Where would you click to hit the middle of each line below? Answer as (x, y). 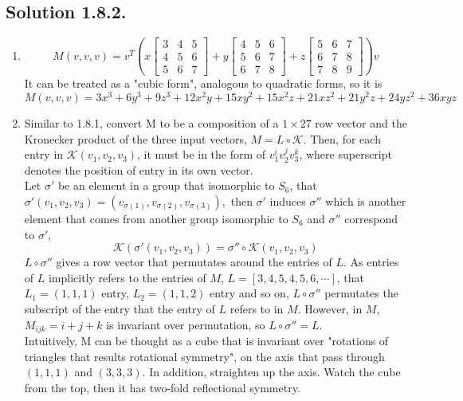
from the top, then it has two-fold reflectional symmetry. (162, 387)
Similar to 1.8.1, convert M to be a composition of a (151, 123)
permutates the (361, 293)
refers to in (257, 308)
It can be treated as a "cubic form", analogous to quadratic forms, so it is (203, 83)
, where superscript (345, 154)
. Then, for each (342, 138)
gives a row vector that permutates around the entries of (194, 262)
